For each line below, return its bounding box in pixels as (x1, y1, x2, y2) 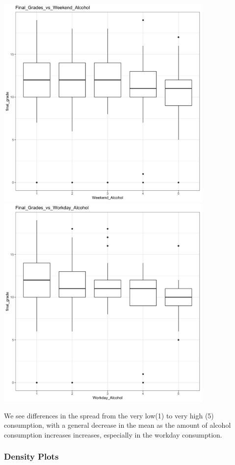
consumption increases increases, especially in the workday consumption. (4, 429, 222, 439)
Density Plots (4, 450, 59, 463)
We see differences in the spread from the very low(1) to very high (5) (4, 410, 214, 420)
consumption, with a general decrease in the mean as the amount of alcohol (4, 420, 231, 430)
